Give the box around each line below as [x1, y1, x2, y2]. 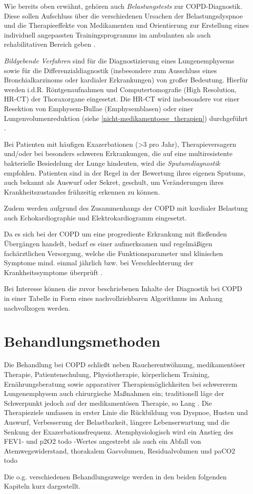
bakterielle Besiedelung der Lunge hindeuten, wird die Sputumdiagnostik [4, 158, 220, 168]
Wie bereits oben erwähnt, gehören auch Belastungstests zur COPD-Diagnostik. [4, 1, 242, 11]
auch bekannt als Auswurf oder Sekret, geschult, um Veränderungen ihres [4, 177, 224, 187]
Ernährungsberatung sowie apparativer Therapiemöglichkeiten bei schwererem [4, 378, 237, 389]
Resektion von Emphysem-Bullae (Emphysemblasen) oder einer [4, 103, 193, 113]
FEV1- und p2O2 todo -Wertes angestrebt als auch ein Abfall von [4, 436, 201, 446]
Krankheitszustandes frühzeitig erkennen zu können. [4, 186, 160, 197]
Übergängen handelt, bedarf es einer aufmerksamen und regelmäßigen [4, 238, 212, 249]
